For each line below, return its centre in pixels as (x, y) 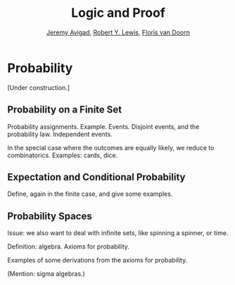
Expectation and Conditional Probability (96, 177)
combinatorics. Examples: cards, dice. (63, 155)
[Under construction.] (39, 87)
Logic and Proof (118, 13)
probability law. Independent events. (60, 134)
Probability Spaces (50, 216)
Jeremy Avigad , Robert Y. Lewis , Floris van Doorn (118, 32)
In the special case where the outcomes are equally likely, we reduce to (111, 147)
